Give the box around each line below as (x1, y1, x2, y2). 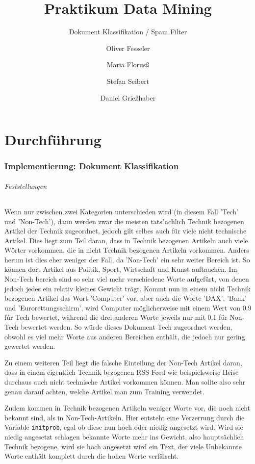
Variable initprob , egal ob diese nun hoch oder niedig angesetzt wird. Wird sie (4, 422, 243, 432)
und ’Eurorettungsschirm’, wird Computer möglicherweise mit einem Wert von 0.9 (4, 302, 252, 312)
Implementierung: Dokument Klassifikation (4, 160, 179, 172)
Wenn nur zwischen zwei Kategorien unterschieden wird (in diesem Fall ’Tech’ (4, 206, 238, 216)
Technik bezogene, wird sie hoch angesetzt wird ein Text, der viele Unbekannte (4, 441, 242, 451)
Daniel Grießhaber (100, 92, 156, 103)
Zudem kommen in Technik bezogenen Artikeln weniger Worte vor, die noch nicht (4, 403, 251, 413)
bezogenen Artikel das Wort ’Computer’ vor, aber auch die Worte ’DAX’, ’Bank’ (4, 293, 247, 303)
